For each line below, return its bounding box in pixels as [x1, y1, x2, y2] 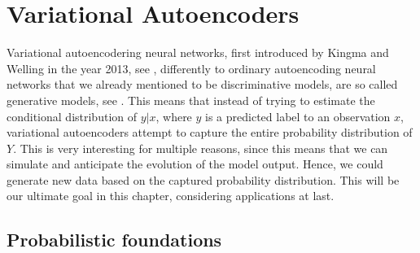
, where [155, 107, 192, 124]
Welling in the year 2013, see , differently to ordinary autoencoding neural [7, 59, 376, 76]
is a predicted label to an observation [205, 107, 391, 124]
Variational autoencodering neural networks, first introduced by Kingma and [7, 44, 389, 61]
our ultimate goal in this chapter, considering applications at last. [7, 187, 335, 204]
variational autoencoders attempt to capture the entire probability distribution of [7, 124, 413, 141]
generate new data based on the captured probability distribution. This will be [7, 171, 400, 188]
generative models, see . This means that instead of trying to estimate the [7, 91, 375, 108]
